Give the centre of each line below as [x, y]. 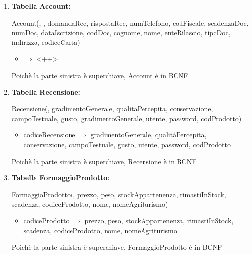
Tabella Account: [41, 6]
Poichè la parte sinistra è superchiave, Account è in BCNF [100, 75]
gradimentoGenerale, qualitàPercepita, [148, 135]
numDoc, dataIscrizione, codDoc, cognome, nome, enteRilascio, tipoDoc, [121, 32]
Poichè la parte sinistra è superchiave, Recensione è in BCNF [104, 161]
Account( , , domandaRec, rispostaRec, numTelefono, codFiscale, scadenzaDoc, [130, 22]
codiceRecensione [49, 135]
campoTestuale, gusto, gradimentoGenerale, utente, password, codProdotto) [126, 118]
